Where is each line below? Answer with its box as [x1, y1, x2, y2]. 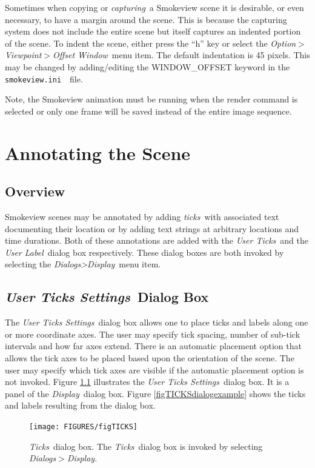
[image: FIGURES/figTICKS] [29, 422, 138, 431]
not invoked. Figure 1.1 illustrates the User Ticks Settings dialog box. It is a [5, 375, 290, 388]
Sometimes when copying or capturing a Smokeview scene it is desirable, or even [5, 1, 304, 13]
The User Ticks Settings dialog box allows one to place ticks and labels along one [5, 316, 308, 329]
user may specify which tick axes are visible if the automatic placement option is [5, 363, 304, 376]
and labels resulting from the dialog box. [5, 399, 156, 412]
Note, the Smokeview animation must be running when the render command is [5, 93, 298, 105]
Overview [5, 182, 65, 201]
